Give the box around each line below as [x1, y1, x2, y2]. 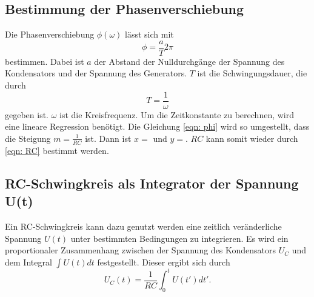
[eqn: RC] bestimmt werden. [5, 144, 109, 156]
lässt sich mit [125, 28, 174, 41]
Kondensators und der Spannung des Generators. [5, 67, 187, 79]
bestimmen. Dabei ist [5, 55, 84, 67]
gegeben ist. [5, 108, 49, 121]
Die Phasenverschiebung [5, 28, 95, 41]
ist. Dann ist [85, 132, 132, 144]
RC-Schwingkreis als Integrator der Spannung [5, 173, 299, 192]
